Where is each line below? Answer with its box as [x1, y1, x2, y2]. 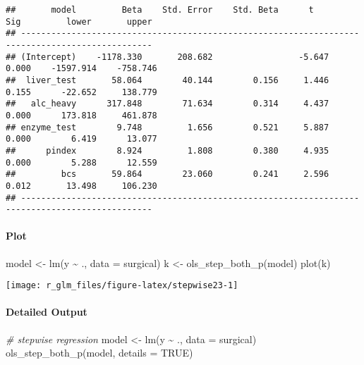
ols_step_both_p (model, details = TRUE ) [6, 345, 193, 360]
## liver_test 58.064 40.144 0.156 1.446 [6, 75, 329, 85]
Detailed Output [6, 304, 87, 319]
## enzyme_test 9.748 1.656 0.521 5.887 [6, 122, 329, 132]
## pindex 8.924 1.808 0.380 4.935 [6, 145, 329, 156]
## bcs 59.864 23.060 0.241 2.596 [6, 169, 329, 180]
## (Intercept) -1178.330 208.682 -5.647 [6, 51, 329, 62]
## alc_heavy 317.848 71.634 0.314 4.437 [6, 99, 329, 109]
